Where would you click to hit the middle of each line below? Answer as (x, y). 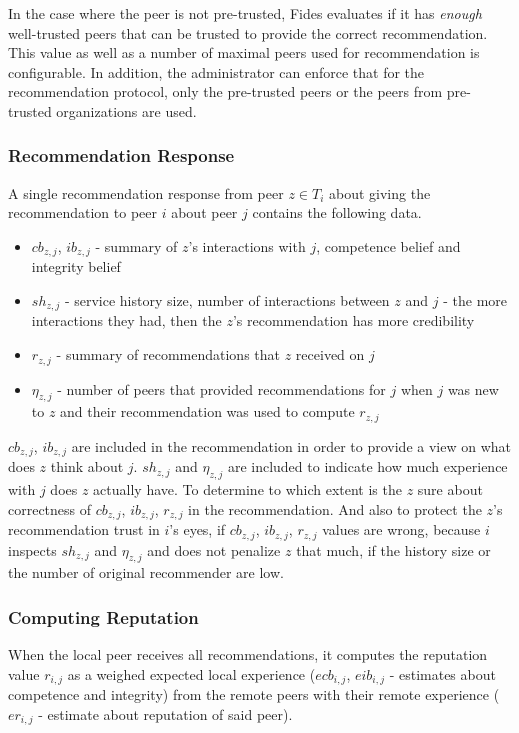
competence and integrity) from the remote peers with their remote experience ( (254, 694)
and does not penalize (214, 549)
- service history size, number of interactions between (227, 300)
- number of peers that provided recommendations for (221, 388)
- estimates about (442, 673)
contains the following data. (337, 212)
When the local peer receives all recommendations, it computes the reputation (248, 654)
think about (87, 466)
